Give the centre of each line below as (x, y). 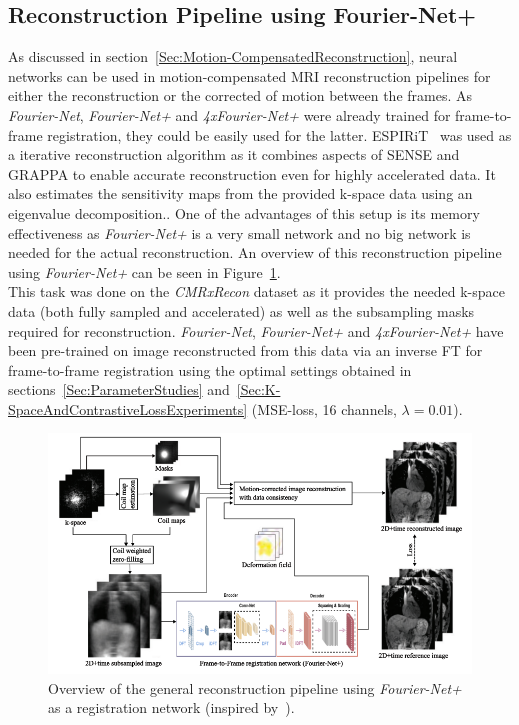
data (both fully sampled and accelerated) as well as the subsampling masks (241, 310)
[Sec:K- (258, 389)
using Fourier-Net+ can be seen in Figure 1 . (144, 271)
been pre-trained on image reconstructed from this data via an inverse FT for (245, 350)
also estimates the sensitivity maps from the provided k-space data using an (240, 193)
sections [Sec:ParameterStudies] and (119, 389)
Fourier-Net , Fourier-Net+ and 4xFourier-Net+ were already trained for (229, 114)
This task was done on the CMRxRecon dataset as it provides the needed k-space (256, 291)
